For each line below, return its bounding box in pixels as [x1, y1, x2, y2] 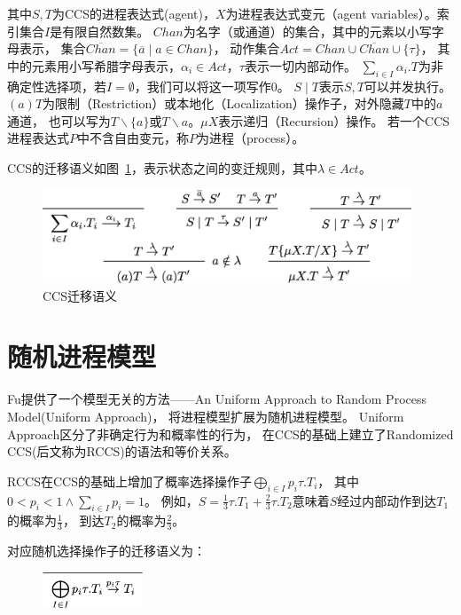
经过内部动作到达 [337, 491, 437, 509]
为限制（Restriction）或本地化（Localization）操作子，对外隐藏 [43, 94, 404, 113]
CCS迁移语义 [43, 286, 117, 304]
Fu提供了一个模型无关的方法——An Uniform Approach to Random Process [7, 390, 426, 408]
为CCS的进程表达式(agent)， [52, 4, 215, 22]
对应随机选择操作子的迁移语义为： [7, 541, 206, 560]
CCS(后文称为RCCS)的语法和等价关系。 [7, 442, 237, 461]
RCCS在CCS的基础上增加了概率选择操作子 [7, 471, 252, 490]
